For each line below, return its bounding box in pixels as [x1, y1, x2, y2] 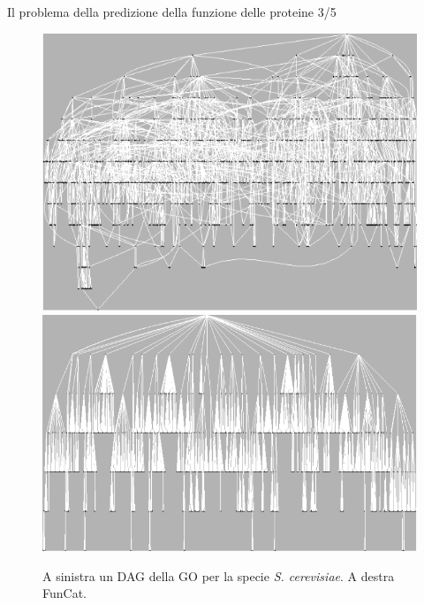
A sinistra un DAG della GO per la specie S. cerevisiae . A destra [42, 566, 395, 585]
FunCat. [42, 584, 87, 602]
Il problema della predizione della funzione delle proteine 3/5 [7, 3, 337, 20]
